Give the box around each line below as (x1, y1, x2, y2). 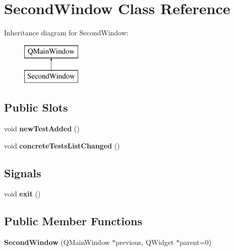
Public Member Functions (4, 213, 142, 229)
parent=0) (180, 237, 211, 247)
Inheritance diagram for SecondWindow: (4, 27, 129, 38)
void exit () (4, 188, 41, 199)
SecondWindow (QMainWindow (4, 237, 110, 247)
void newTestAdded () (4, 123, 80, 134)
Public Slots (4, 99, 68, 115)
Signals (4, 165, 41, 180)
